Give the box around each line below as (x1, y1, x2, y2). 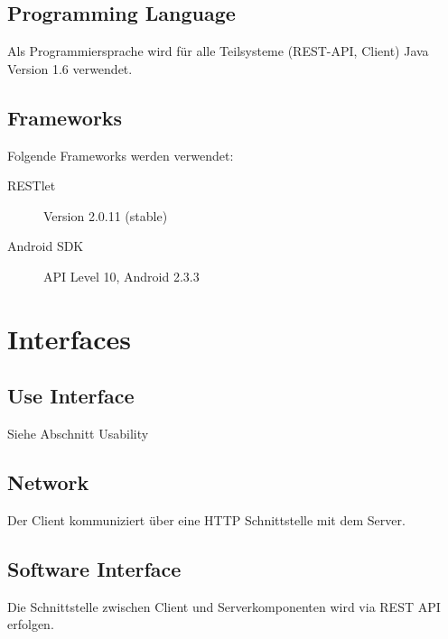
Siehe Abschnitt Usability (7, 424, 149, 443)
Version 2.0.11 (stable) (43, 206, 168, 225)
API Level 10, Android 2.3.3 (43, 266, 200, 285)
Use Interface (7, 382, 135, 410)
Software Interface (7, 554, 182, 582)
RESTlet (7, 176, 56, 195)
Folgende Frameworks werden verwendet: (7, 145, 234, 164)
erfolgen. (7, 615, 54, 634)
